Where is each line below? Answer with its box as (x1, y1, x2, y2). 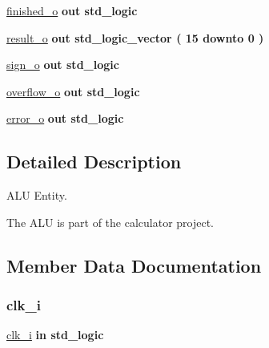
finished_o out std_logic (6, 2, 138, 18)
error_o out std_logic (6, 110, 124, 127)
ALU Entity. (6, 187, 67, 204)
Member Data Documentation (6, 253, 262, 277)
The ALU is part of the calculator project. (6, 213, 214, 230)
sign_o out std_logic (6, 56, 119, 73)
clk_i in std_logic (6, 326, 104, 343)
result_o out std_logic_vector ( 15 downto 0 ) (6, 29, 264, 46)
